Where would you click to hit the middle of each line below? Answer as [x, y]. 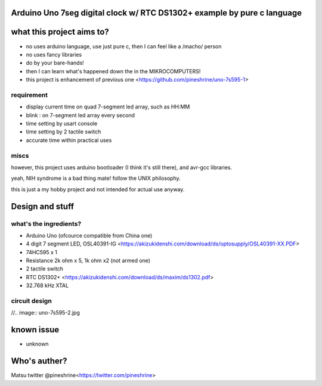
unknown [37, 344]
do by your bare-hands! [55, 63]
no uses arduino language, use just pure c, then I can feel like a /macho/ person [124, 46]
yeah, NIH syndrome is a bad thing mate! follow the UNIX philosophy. [96, 178]
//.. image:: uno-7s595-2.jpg [46, 313]
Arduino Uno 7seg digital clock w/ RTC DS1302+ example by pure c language [157, 13]
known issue [35, 330]
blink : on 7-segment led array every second [80, 115]
